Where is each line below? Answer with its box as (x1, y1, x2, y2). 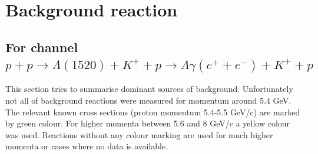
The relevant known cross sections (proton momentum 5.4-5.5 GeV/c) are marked (5, 105, 300, 118)
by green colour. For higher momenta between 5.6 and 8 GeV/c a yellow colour (5, 117, 290, 129)
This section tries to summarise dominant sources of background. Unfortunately (5, 83, 293, 95)
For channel (5, 37, 78, 56)
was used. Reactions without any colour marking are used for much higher (5, 128, 273, 141)
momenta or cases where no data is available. (5, 140, 168, 152)
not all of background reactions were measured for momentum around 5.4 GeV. (5, 94, 291, 106)
